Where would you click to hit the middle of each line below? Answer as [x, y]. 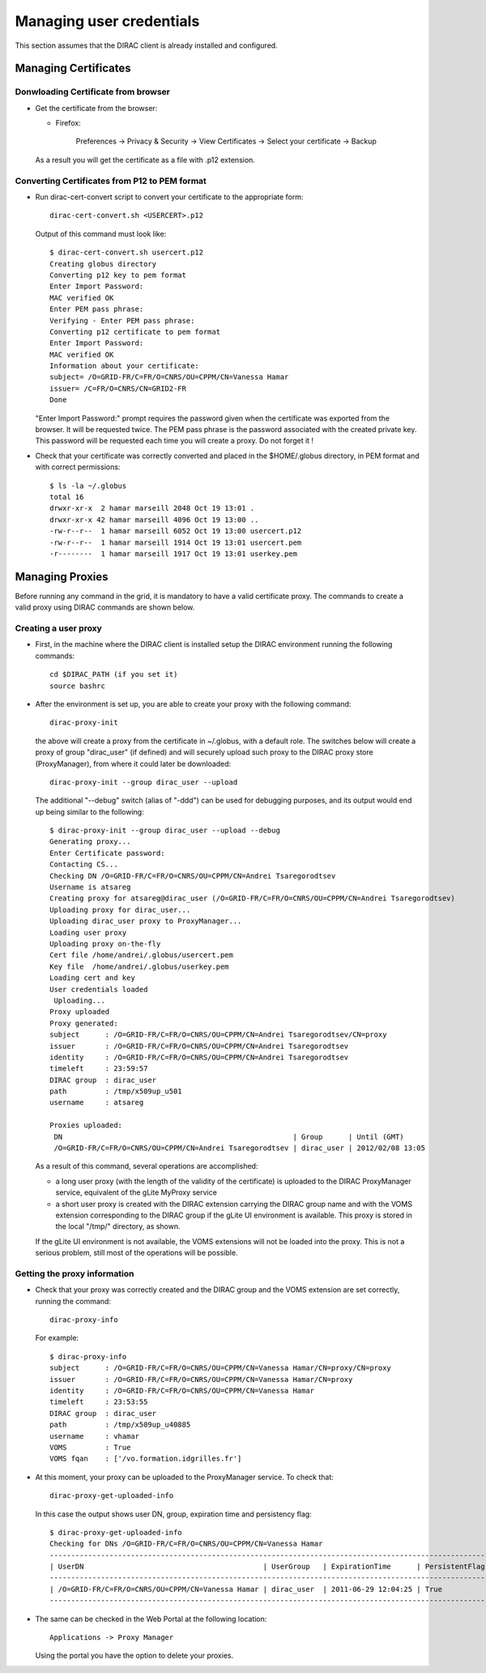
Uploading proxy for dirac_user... [120, 909]
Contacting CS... [84, 864]
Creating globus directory [103, 264]
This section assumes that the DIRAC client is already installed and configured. [147, 45]
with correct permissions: [78, 467]
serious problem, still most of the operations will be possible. [136, 1253]
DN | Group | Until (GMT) [229, 1136]
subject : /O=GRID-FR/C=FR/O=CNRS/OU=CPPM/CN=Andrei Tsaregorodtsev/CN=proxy [218, 1035]
